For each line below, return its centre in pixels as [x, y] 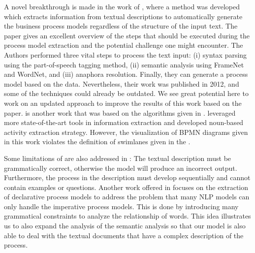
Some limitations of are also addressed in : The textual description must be [118, 158]
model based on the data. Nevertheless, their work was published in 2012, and [122, 83]
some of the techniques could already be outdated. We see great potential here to [126, 93]
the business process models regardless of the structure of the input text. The [121, 26]
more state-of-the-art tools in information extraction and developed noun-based [124, 122]
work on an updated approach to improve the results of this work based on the [123, 103]
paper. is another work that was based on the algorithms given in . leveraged [120, 112]
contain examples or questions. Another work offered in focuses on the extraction [126, 187]
